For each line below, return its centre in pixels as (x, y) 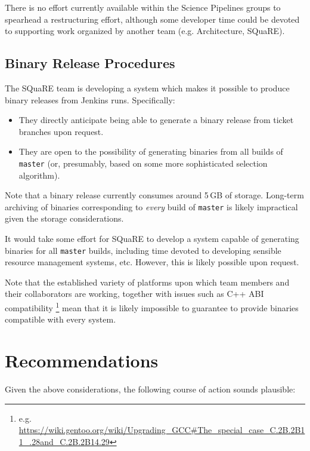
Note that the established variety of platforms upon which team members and (147, 282)
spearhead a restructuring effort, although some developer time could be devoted (152, 19)
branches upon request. (61, 131)
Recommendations (82, 361)
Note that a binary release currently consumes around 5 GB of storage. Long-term (154, 195)
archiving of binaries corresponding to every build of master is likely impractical (151, 206)
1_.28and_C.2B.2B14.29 (64, 441)
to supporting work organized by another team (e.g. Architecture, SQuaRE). (145, 31)
